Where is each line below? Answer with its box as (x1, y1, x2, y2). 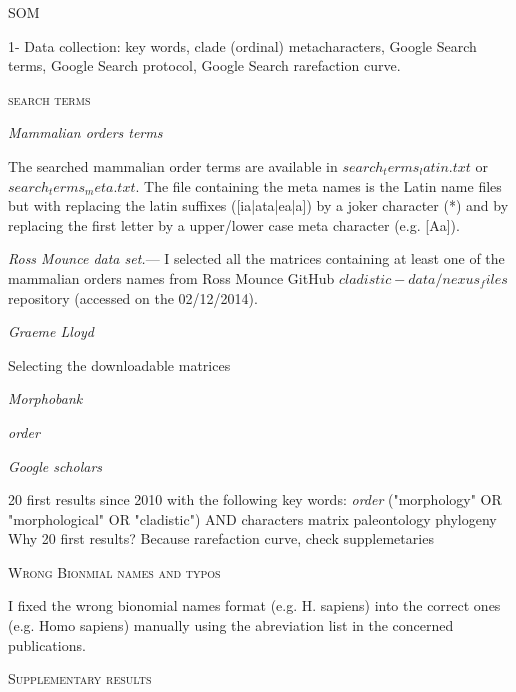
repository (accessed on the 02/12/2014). (8, 287, 258, 308)
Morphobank (8, 388, 83, 409)
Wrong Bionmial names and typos (8, 561, 221, 582)
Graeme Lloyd (8, 321, 95, 342)
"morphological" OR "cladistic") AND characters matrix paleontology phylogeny (8, 508, 497, 529)
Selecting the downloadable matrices (8, 354, 231, 375)
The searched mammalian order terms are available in (8, 155, 338, 176)
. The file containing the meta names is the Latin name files (135, 175, 502, 196)
